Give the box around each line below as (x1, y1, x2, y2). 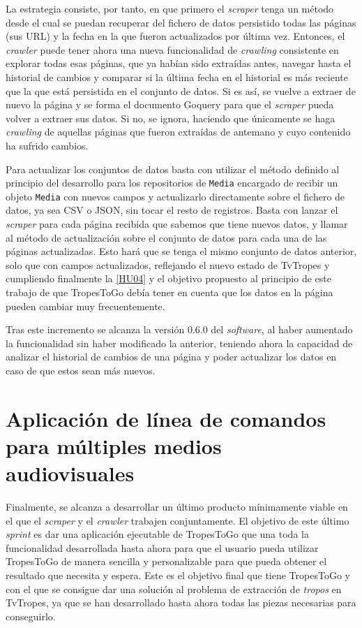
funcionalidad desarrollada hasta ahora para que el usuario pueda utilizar (6, 540, 319, 555)
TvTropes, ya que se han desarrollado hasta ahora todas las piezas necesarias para (6, 595, 356, 610)
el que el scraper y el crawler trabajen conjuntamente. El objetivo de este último (6, 513, 349, 527)
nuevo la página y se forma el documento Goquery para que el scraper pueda (6, 97, 334, 112)
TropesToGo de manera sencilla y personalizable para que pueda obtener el (6, 554, 327, 569)
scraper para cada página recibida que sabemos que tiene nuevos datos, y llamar (6, 217, 348, 231)
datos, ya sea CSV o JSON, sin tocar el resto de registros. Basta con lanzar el (6, 203, 338, 217)
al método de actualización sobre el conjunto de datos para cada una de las (6, 230, 327, 244)
